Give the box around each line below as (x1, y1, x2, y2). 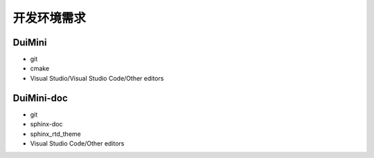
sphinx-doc (30, 120, 63, 128)
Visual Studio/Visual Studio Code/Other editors (30, 74, 164, 82)
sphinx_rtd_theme (30, 130, 81, 138)
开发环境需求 (12, 10, 87, 26)
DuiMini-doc (12, 92, 69, 103)
